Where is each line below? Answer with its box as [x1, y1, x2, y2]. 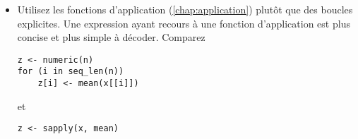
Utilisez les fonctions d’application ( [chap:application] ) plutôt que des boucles [17, 2, 353, 16]
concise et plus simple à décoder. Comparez [17, 30, 205, 44]
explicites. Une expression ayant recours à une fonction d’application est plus [17, 16, 350, 30]
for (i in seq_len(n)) [17, 66, 124, 77]
